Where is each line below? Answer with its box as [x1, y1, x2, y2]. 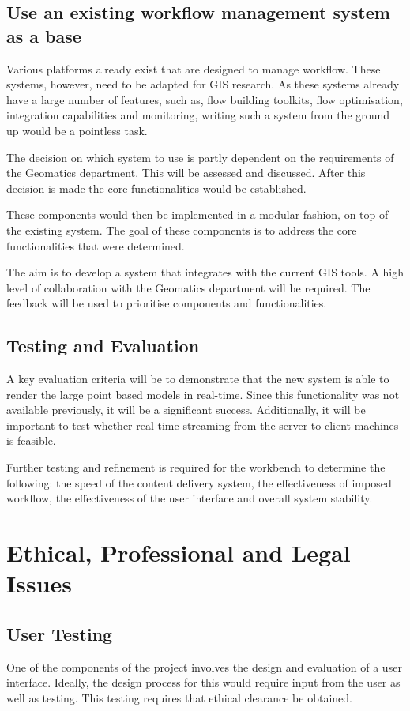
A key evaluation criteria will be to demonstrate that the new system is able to [6, 371, 389, 387]
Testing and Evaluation [6, 333, 200, 358]
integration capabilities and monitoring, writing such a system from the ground [6, 107, 390, 123]
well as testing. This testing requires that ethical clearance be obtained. [6, 689, 352, 705]
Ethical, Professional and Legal [6, 536, 351, 569]
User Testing [6, 621, 113, 645]
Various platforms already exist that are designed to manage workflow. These [6, 60, 381, 77]
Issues [6, 567, 72, 600]
